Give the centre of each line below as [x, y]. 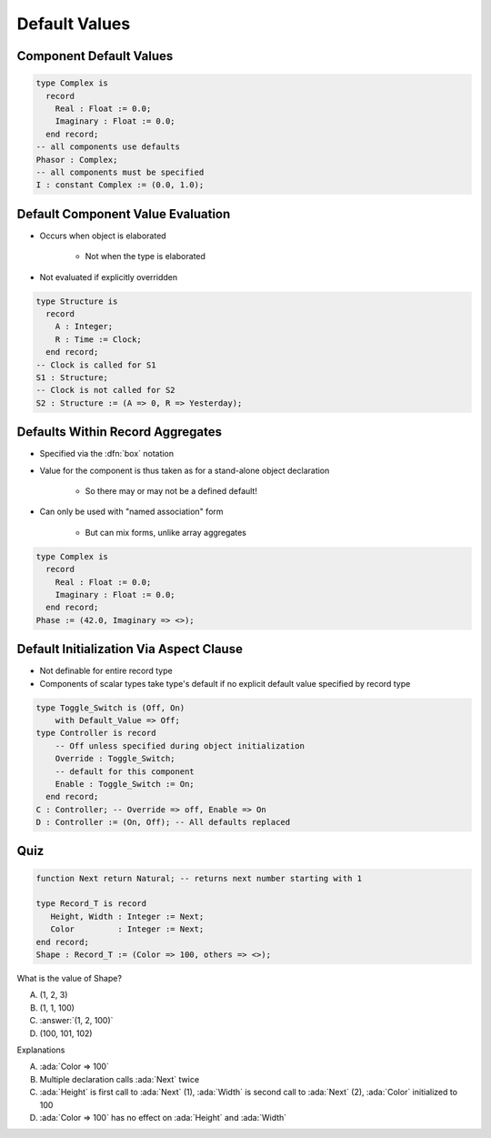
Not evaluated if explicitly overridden [108, 277]
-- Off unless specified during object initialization [180, 745]
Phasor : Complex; [77, 160]
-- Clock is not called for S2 [106, 390]
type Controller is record [96, 733]
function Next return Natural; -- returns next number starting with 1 [199, 878]
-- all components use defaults [108, 147]
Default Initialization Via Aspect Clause [130, 649]
